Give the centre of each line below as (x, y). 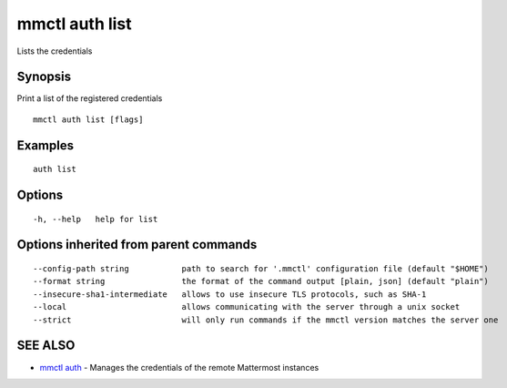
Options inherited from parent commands (137, 245)
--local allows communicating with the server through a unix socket (247, 307)
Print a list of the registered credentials (90, 98)
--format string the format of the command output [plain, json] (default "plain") (261, 281)
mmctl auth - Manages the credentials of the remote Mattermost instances (179, 367)
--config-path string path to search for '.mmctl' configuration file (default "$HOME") (261, 269)
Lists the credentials (55, 51)
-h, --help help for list (96, 219)
